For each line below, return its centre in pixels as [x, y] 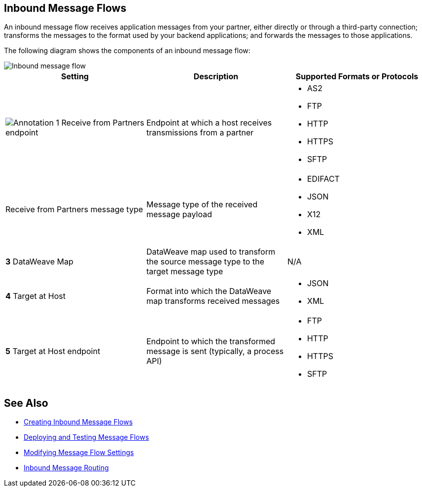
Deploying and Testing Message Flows [87, 437]
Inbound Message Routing [66, 468]
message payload [179, 214]
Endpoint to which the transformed [211, 342]
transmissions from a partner [200, 133]
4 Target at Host [35, 296]
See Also [26, 403]
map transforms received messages [213, 301]
